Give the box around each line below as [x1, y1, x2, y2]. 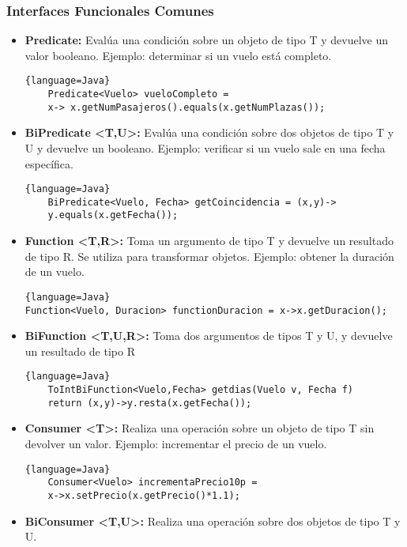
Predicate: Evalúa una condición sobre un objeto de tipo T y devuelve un [24, 32, 388, 48]
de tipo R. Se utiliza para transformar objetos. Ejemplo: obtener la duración [24, 247, 394, 264]
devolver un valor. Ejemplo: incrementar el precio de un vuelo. [24, 435, 327, 451]
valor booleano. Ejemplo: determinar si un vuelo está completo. [24, 47, 332, 63]
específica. [24, 155, 73, 172]
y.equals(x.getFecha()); [47, 209, 179, 221]
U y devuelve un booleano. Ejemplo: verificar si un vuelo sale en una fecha [24, 139, 386, 156]
